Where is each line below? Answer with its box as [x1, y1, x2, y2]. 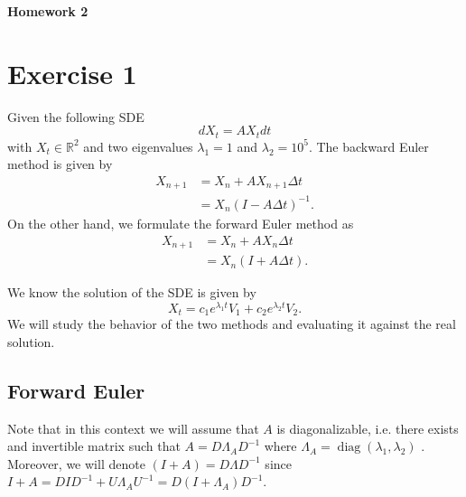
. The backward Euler [308, 136, 429, 155]
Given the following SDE [7, 107, 144, 126]
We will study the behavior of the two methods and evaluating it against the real [7, 314, 456, 333]
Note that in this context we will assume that [7, 418, 259, 437]
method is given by [7, 155, 113, 173]
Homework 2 [7, 2, 89, 20]
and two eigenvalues [83, 136, 193, 155]
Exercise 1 [7, 54, 137, 91]
